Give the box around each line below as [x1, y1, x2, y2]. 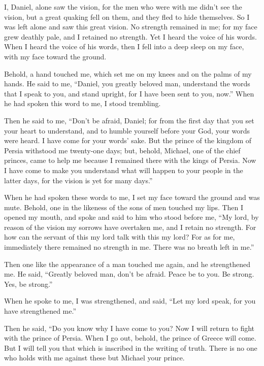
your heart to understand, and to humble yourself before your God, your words [4, 125, 250, 136]
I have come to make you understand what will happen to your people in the [4, 164, 243, 175]
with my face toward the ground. [4, 51, 107, 61]
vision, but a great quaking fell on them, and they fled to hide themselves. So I [4, 11, 250, 22]
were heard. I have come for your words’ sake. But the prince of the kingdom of [4, 135, 252, 146]
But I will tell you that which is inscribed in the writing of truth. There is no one [4, 342, 257, 353]
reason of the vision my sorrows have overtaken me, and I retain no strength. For [4, 221, 256, 232]
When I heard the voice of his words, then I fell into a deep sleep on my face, [4, 41, 244, 52]
